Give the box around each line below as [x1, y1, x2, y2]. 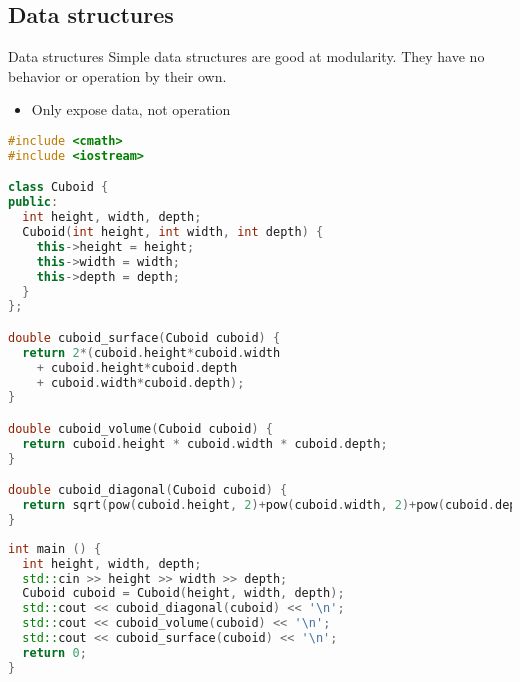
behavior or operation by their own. [8, 65, 227, 86]
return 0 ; [22, 645, 87, 660]
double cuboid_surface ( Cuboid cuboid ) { [8, 330, 281, 345]
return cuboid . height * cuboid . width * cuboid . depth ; [22, 436, 388, 451]
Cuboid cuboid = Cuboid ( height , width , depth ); [22, 586, 345, 601]
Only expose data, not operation [31, 99, 231, 120]
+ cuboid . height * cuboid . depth [36, 360, 238, 375]
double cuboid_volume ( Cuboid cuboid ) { [8, 421, 273, 436]
